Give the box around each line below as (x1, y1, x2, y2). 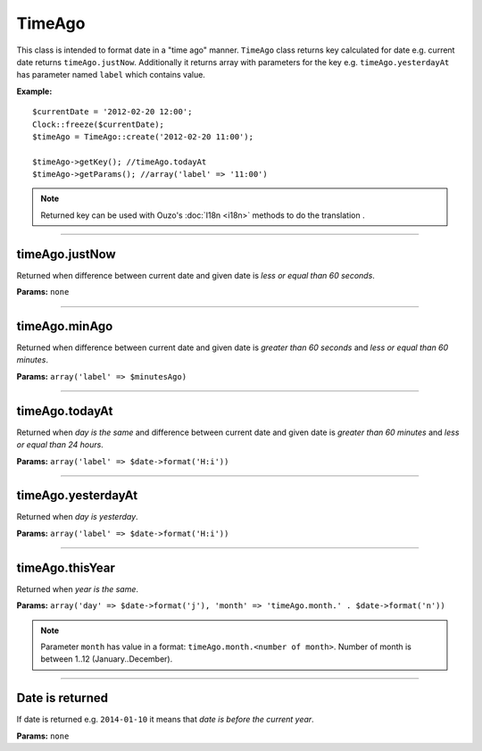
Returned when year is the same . (16, 583, 138, 594)
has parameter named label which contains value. (16, 70, 205, 80)
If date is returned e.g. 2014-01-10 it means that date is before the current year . (16, 714, 314, 725)
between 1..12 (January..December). (40, 654, 173, 664)
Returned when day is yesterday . (16, 512, 138, 522)
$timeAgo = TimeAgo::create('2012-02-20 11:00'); (32, 131, 254, 142)
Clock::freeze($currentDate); (32, 119, 165, 129)
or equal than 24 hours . (16, 439, 104, 450)
